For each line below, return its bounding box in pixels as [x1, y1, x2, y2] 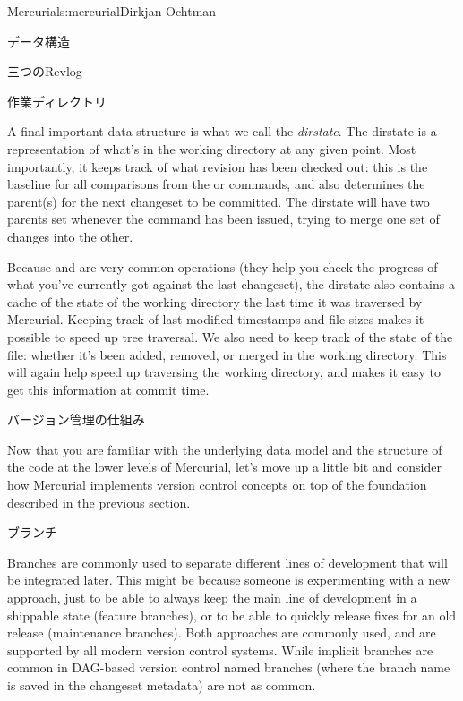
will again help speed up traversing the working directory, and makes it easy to [7, 363, 441, 381]
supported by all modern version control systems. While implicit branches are [7, 640, 433, 659]
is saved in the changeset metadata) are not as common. [7, 676, 316, 694]
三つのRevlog [7, 62, 82, 81]
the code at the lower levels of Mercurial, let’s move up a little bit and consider [7, 457, 442, 476]
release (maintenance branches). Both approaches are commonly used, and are [7, 623, 436, 642]
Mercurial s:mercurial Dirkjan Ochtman [7, 2, 217, 20]
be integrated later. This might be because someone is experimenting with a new [7, 570, 450, 589]
